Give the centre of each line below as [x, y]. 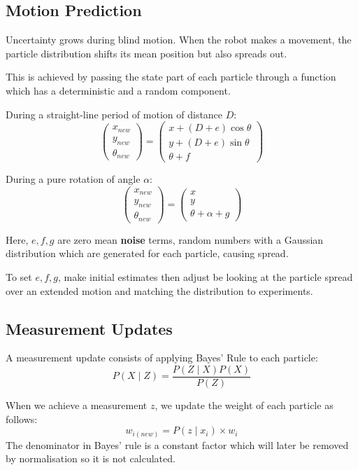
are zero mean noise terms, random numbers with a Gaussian [191, 239]
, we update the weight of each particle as [244, 405]
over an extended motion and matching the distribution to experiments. [159, 290]
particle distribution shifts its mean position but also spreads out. [146, 53]
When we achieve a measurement [77, 405]
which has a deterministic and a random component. [118, 90]
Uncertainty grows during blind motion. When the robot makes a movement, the [179, 40]
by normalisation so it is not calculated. [91, 458]
